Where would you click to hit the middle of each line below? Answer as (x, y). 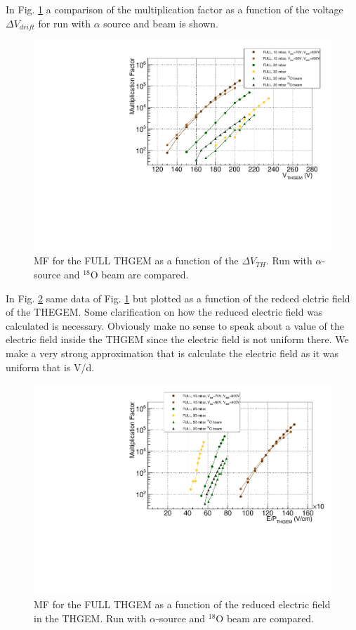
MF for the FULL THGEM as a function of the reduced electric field (182, 604)
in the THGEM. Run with (90, 618)
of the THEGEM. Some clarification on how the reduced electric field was (164, 312)
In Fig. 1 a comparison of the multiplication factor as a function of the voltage (174, 9)
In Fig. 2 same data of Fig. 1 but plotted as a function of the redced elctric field (178, 298)
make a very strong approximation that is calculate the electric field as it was (172, 353)
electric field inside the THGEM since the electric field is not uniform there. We (177, 339)
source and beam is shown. (161, 23)
